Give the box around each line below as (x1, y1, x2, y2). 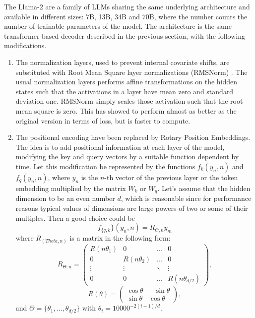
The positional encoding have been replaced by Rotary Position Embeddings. (15, 132, 251, 142)
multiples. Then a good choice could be (15, 212, 135, 223)
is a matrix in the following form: (69, 233, 171, 243)
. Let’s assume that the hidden (157, 183, 251, 193)
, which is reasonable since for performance (121, 193, 252, 203)
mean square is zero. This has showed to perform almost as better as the (15, 105, 237, 116)
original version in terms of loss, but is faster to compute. (15, 115, 191, 126)
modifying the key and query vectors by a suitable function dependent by (15, 151, 239, 162)
